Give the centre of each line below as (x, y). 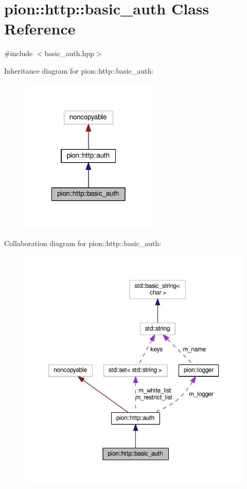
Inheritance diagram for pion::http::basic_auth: (79, 70)
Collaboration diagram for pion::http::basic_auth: (83, 243)
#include (19, 53)
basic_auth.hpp (69, 53)
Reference (40, 29)
